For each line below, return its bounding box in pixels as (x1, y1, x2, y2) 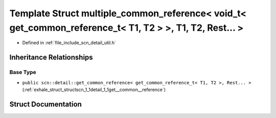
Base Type (9, 69, 36, 76)
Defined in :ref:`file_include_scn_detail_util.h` (22, 40, 116, 46)
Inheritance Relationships (9, 53, 93, 62)
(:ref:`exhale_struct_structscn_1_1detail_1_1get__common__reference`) (22, 86, 166, 92)
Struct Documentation (9, 100, 82, 108)
